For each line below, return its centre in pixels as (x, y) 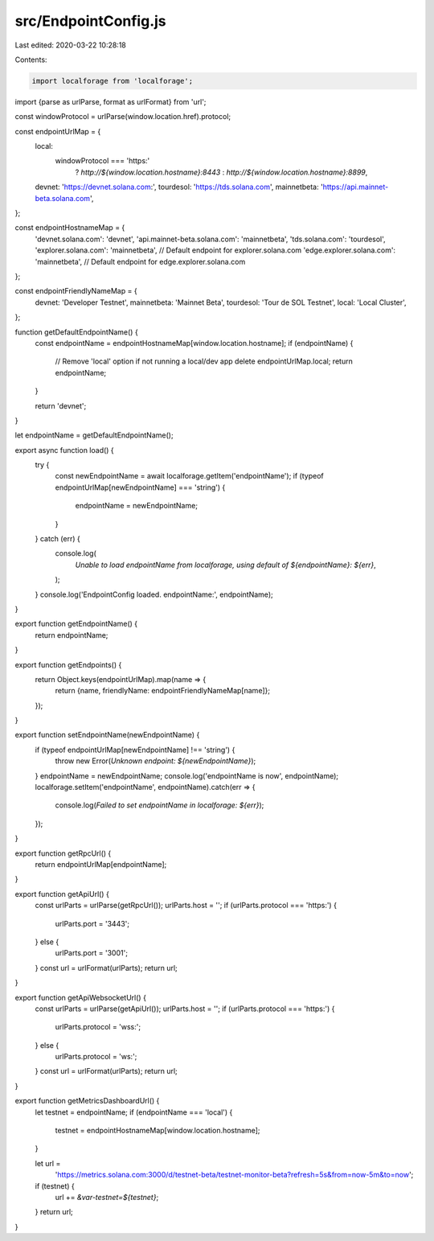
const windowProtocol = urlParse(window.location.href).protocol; (123, 117)
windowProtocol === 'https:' (102, 161)
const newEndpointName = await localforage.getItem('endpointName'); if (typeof (190, 476)
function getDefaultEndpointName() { (76, 332)
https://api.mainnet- (356, 187)
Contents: (31, 60)
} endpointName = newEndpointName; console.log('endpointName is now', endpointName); (187, 775)
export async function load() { (64, 450)
